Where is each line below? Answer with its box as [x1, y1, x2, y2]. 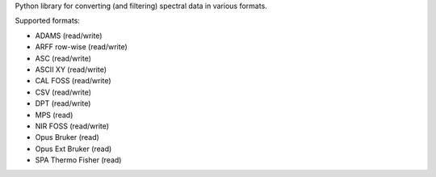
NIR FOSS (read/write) [35, 121, 109, 131]
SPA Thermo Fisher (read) [35, 155, 122, 165]
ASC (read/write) [35, 53, 92, 63]
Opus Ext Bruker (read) [35, 144, 112, 154]
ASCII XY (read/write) [35, 65, 107, 74]
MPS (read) [35, 110, 73, 120]
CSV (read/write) [35, 87, 92, 97]
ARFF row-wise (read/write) [35, 42, 128, 52]
